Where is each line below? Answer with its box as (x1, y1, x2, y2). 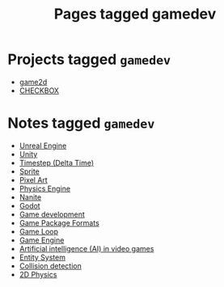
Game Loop (19, 226, 58, 236)
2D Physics (19, 269, 57, 279)
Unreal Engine (19, 141, 67, 150)
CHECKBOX (19, 86, 60, 95)
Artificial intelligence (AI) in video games (19, 243, 154, 253)
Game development (19, 209, 86, 219)
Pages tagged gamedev (53, 5, 217, 23)
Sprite (19, 167, 40, 176)
